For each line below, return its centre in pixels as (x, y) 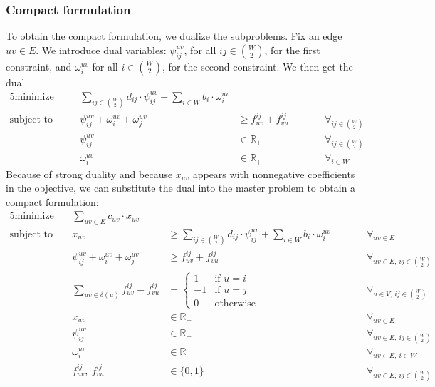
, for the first (292, 50)
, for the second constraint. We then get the (258, 66)
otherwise (235, 303)
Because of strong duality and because (89, 174)
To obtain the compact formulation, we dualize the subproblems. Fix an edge (174, 36)
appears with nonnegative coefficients (274, 174)
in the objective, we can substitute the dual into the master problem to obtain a (181, 188)
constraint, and (39, 66)
